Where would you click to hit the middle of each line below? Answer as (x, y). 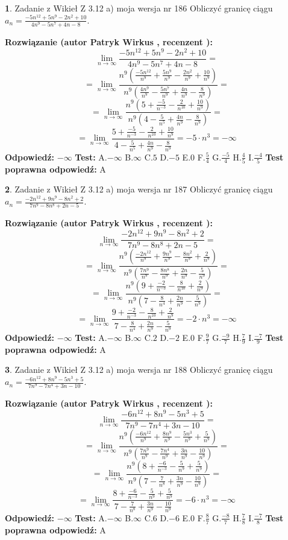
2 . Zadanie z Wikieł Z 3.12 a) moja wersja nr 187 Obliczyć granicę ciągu (139, 189)
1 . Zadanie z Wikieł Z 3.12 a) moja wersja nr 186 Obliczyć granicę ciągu (139, 8)
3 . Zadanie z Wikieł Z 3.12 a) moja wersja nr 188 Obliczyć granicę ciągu (139, 370)
